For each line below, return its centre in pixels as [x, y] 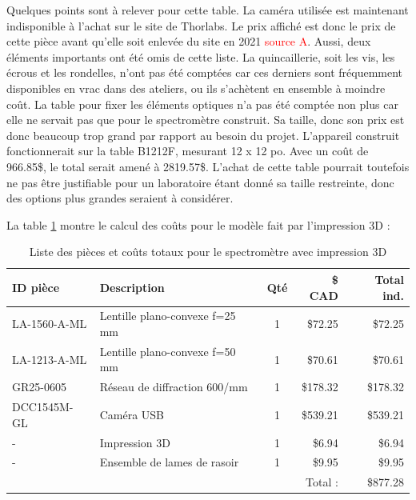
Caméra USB [132, 414]
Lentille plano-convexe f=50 [168, 351]
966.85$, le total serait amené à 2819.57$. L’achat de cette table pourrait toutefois [208, 166]
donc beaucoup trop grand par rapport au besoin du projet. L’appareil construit [203, 135]
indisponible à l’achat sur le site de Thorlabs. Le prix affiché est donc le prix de [201, 25]
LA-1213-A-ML [50, 359]
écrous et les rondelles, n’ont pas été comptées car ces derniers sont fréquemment [205, 72]
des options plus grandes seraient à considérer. [120, 198]
